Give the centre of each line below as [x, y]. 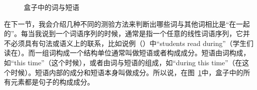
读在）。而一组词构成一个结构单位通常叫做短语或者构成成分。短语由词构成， [127, 53]
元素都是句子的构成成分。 [52, 82]
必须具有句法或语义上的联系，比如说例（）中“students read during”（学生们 [132, 43]
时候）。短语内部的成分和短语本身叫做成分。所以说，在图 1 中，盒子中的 [127, 72]
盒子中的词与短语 [51, 7]
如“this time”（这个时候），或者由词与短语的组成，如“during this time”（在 [123, 62]
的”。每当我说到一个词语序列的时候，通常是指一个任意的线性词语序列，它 [124, 33]
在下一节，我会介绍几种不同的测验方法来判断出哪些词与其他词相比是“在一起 [127, 23]
